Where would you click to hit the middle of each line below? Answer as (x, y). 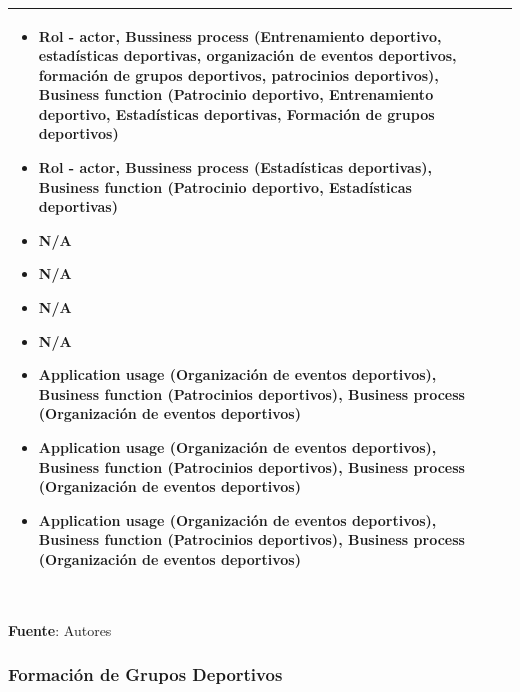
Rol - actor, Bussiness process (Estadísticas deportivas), (235, 167)
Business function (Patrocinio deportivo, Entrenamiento (236, 94)
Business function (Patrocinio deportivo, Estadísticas (225, 186)
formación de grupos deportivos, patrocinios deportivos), (238, 74)
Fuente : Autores (60, 629)
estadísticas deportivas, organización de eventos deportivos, (247, 55)
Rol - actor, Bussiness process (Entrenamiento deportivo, (240, 35)
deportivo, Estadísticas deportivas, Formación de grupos (236, 113)
